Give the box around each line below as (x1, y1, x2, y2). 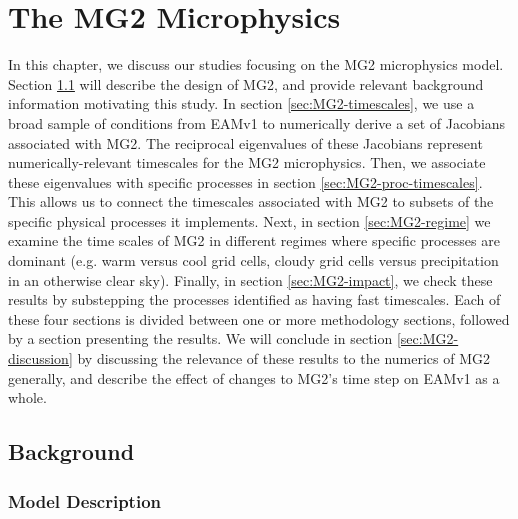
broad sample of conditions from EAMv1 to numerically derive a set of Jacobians (8, 112, 506, 133)
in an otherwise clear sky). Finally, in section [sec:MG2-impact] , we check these (8, 269, 493, 290)
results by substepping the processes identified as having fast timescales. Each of (8, 289, 501, 310)
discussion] (8, 348, 73, 369)
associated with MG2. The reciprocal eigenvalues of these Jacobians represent (8, 132, 483, 153)
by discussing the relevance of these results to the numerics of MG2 (77, 348, 490, 369)
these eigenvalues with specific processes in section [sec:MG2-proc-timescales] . (8, 171, 483, 192)
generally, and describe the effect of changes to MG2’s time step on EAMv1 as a (8, 367, 500, 388)
